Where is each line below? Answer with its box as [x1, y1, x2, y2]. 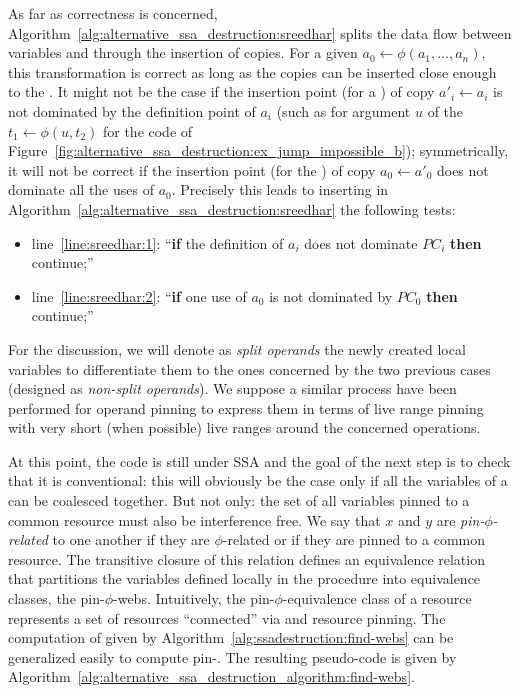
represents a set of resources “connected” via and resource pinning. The [8, 607, 446, 628]
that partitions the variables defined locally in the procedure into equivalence [8, 568, 481, 589]
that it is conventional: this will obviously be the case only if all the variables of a [8, 470, 508, 491]
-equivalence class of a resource [282, 588, 472, 609]
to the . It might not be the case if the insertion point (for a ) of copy [8, 81, 435, 102]
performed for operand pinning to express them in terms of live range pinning [8, 397, 484, 418]
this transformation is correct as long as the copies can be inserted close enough [8, 61, 497, 82]
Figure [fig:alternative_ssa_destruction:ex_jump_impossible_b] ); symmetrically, [8, 140, 509, 161]
